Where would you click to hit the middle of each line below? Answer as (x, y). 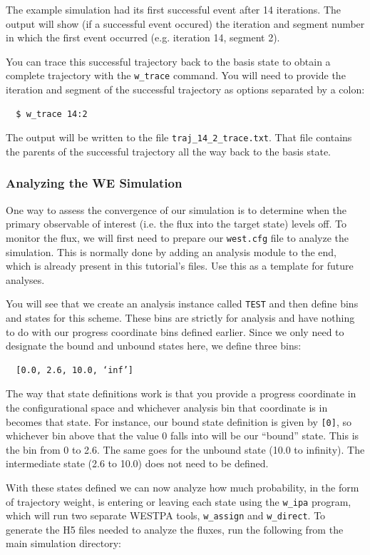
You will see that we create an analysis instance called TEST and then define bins (182, 304)
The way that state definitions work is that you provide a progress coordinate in (181, 393)
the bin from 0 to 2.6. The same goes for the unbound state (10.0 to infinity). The (185, 449)
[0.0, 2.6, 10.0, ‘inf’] (74, 370)
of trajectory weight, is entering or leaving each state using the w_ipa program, (179, 501)
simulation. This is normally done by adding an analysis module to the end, (171, 251)
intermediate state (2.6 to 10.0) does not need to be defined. (137, 463)
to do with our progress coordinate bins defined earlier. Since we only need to (175, 331)
